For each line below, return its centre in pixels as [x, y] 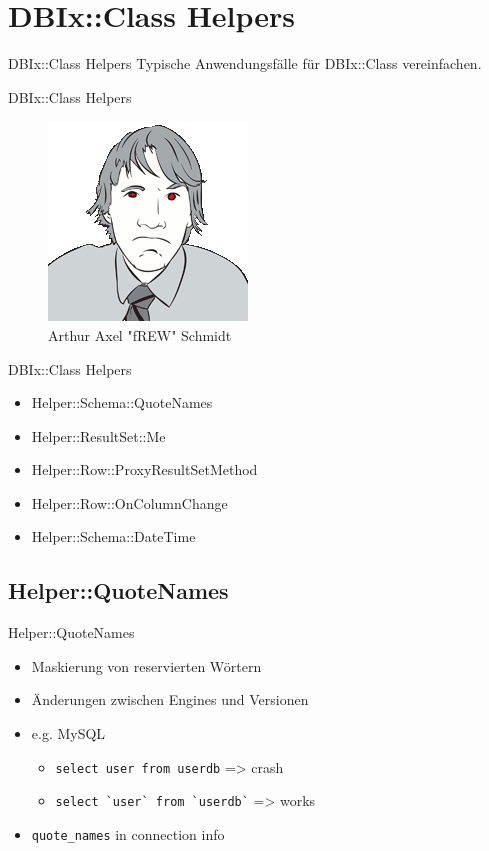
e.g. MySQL [68, 733]
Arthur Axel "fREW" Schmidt [140, 334]
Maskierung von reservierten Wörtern [146, 665]
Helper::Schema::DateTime [113, 536]
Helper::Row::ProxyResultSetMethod [144, 469]
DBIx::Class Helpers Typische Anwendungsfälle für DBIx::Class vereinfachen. [245, 63]
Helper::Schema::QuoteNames [122, 402]
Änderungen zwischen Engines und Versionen [170, 699]
